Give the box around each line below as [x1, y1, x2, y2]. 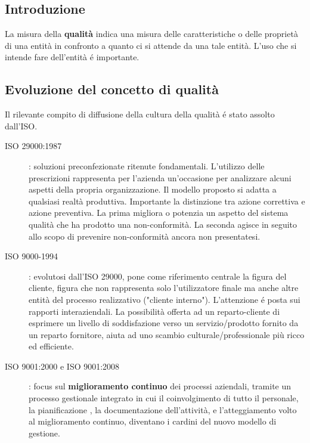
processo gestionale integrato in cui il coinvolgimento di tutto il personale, [29, 392, 299, 404]
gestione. [29, 426, 60, 439]
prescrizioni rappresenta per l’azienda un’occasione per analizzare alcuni [29, 171, 292, 184]
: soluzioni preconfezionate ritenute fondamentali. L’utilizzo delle [29, 159, 265, 172]
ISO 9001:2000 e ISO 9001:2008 [5, 360, 120, 372]
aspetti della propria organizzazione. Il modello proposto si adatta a [29, 183, 277, 196]
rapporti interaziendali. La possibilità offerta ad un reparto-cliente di [29, 305, 280, 317]
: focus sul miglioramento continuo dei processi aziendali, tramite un [29, 380, 292, 392]
